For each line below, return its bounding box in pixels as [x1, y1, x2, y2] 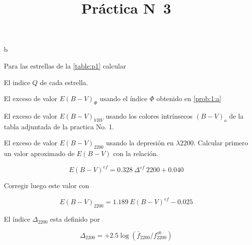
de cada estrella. [40, 77, 88, 87]
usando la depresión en [106, 138, 174, 148]
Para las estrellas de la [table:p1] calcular [4, 60, 126, 70]
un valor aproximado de [4, 148, 75, 158]
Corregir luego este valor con [4, 180, 89, 191]
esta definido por [50, 214, 100, 224]
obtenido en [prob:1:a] [156, 93, 221, 104]
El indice [4, 77, 30, 87]
